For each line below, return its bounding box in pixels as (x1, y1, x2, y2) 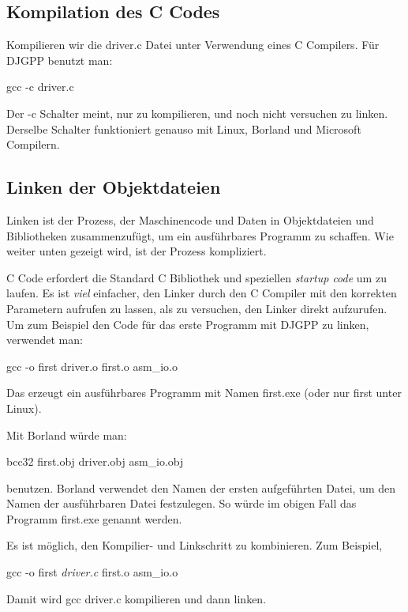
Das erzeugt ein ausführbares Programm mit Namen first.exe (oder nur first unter (6, 384, 402, 401)
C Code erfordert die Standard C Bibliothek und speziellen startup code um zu (6, 269, 387, 285)
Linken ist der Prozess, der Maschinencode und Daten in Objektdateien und (6, 211, 374, 228)
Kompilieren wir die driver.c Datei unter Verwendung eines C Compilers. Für (6, 36, 380, 53)
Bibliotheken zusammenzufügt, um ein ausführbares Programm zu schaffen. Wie (6, 227, 394, 244)
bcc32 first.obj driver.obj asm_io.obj (6, 453, 184, 470)
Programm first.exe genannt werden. (6, 510, 182, 527)
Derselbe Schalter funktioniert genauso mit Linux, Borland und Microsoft (6, 120, 361, 137)
